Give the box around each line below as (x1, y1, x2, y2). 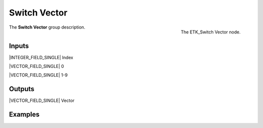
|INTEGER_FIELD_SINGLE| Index (9, 54, 74, 60)
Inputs (9, 42, 29, 50)
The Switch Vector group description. (9, 24, 85, 30)
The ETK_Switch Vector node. (181, 29, 241, 35)
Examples (9, 111, 40, 119)
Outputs (9, 85, 35, 93)
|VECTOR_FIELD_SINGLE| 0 (9, 64, 64, 69)
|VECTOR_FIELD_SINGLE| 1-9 (9, 72, 68, 78)
